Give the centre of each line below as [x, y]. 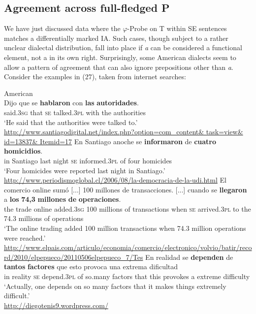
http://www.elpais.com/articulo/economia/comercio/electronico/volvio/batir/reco [128, 247]
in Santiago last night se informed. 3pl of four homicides [88, 160]
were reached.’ [25, 237]
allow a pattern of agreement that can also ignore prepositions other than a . [119, 67]
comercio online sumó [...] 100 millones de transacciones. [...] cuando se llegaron [126, 189]
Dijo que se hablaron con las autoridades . [71, 103]
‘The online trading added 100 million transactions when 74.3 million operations [125, 228]
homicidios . [23, 151]
